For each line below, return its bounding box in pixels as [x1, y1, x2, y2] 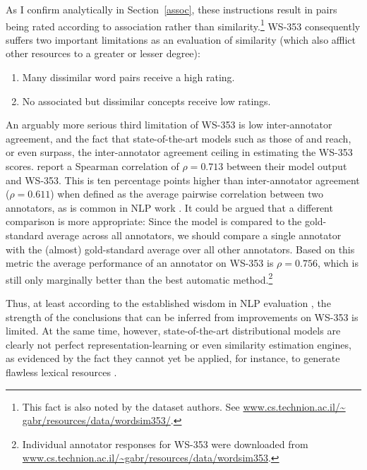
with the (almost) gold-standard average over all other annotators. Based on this [6, 241, 355, 256]
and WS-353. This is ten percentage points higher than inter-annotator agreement [6, 172, 360, 187]
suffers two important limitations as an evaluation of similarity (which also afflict [6, 32, 356, 47]
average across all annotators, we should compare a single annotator [47, 227, 342, 242]
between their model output [226, 159, 347, 173]
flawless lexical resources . [6, 364, 117, 379]
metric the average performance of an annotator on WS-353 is [6, 255, 274, 270]
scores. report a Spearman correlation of [6, 159, 179, 173]
